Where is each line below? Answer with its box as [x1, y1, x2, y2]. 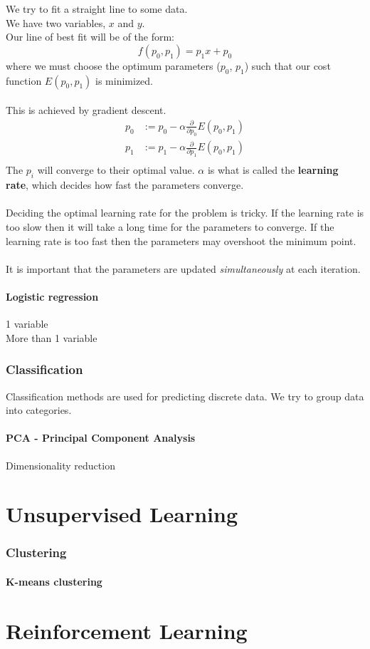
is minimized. [95, 73, 153, 88]
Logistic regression [6, 289, 99, 303]
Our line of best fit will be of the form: [6, 29, 175, 44]
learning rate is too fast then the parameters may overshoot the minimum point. [6, 233, 356, 248]
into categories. [6, 403, 72, 417]
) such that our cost [244, 58, 331, 73]
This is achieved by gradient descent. [6, 103, 166, 118]
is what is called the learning [207, 162, 339, 177]
